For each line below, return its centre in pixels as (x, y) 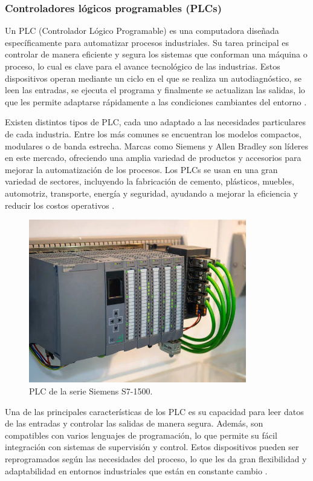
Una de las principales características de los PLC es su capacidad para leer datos (154, 411)
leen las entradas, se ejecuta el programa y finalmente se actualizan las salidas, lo (155, 90)
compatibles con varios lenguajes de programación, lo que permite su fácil (141, 435)
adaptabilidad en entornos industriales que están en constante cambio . (136, 470)
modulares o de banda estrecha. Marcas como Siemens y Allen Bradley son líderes (157, 146)
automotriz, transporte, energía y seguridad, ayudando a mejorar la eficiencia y (152, 193)
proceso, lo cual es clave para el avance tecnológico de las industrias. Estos (143, 66)
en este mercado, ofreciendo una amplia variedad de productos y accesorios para (153, 158)
